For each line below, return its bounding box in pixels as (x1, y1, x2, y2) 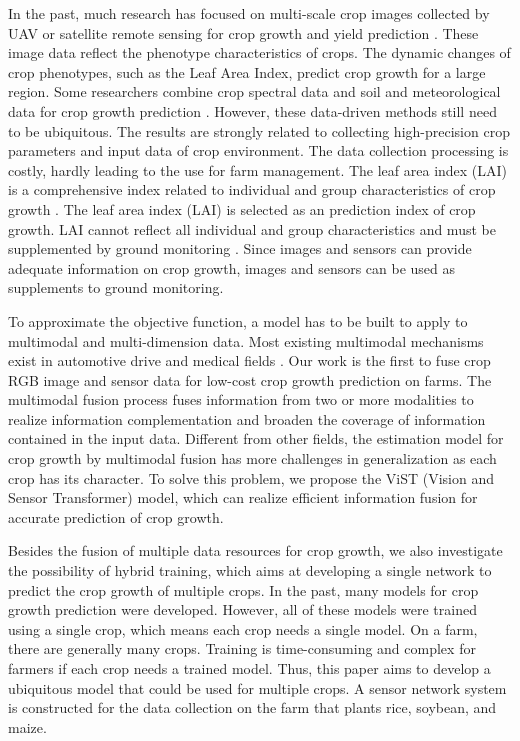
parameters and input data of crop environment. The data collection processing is (8, 140, 509, 161)
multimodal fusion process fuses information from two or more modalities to (8, 389, 474, 410)
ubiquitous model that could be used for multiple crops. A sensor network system (8, 677, 507, 698)
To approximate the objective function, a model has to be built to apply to (8, 310, 468, 331)
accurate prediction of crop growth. (8, 506, 224, 527)
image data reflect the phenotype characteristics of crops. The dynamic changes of (8, 42, 511, 63)
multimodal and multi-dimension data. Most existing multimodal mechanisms (8, 330, 484, 351)
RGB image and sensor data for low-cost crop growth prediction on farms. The (8, 369, 492, 390)
